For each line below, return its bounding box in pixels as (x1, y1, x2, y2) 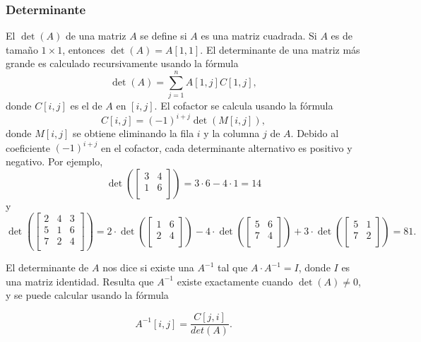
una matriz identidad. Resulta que (6, 273, 154, 288)
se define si (140, 28, 187, 43)
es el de (70, 98, 102, 113)
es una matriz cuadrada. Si (201, 28, 317, 43)
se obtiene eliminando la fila (73, 126, 194, 141)
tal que (217, 260, 248, 275)
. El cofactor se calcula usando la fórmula (154, 98, 333, 113)
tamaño (6, 42, 38, 57)
